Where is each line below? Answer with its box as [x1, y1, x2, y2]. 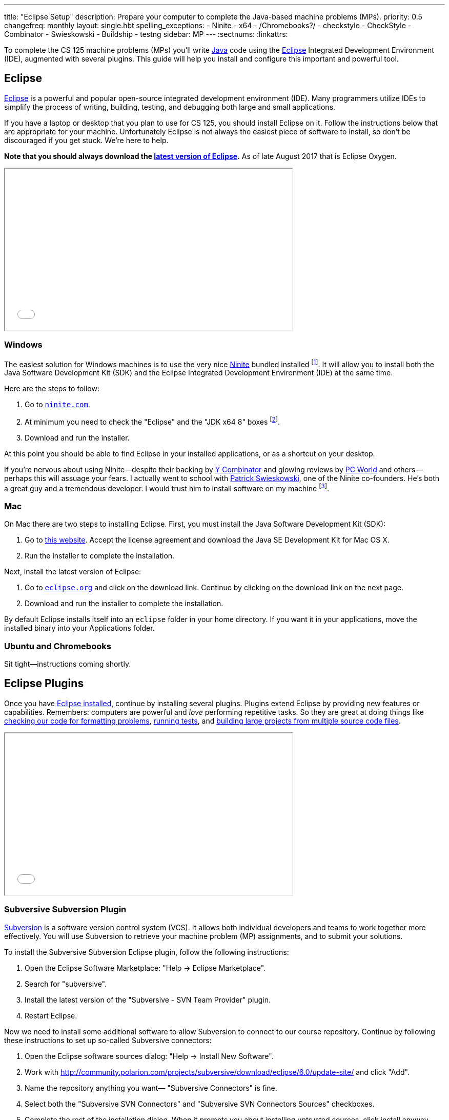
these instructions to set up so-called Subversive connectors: [4, 1035, 212, 1045]
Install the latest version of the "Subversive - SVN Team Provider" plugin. [25, 995, 271, 1004]
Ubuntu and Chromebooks [4, 641, 111, 651]
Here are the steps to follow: [4, 384, 99, 393]
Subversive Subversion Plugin [4, 904, 127, 915]
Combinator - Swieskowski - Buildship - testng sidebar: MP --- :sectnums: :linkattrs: [4, 30, 288, 38]
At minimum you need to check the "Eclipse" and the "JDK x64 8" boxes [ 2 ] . [25, 416, 280, 426]
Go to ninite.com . [25, 400, 90, 409]
